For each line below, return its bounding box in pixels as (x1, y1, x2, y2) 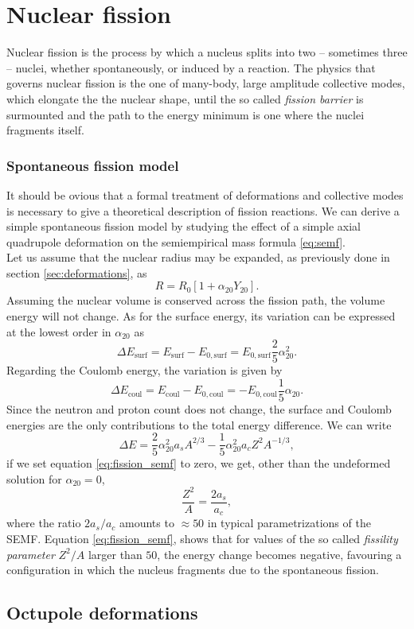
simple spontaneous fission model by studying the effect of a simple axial (6, 218, 361, 235)
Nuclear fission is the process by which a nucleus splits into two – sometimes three (6, 44, 408, 60)
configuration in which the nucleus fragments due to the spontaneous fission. (6, 561, 380, 578)
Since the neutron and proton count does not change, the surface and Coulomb (6, 400, 392, 417)
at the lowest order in (6, 323, 111, 340)
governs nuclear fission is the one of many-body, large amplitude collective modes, (6, 75, 405, 91)
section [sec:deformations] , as (6, 264, 147, 281)
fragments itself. (6, 122, 84, 138)
